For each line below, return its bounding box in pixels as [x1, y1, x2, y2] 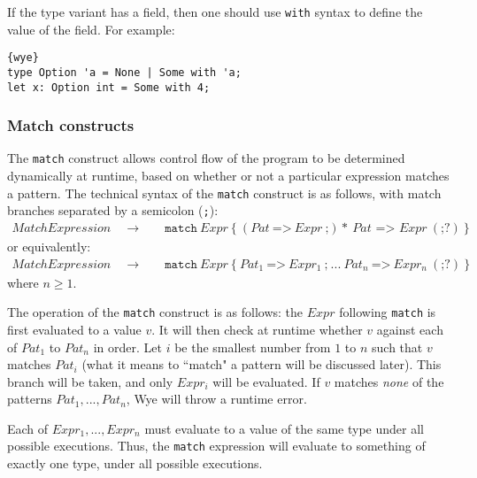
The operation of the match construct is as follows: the [7, 303, 304, 321]
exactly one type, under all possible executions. [7, 454, 263, 473]
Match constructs [7, 114, 135, 136]
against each [376, 320, 443, 338]
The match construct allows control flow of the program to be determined [7, 149, 405, 167]
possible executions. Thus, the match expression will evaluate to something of [7, 436, 426, 455]
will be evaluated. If [212, 372, 320, 390]
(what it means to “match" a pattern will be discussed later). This [81, 355, 442, 374]
